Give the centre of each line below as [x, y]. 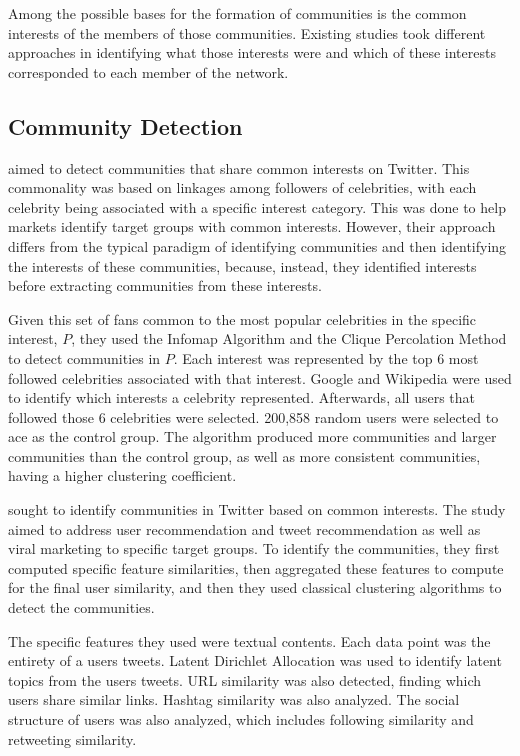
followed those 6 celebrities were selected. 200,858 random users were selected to [253, 416]
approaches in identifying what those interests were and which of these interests [252, 52]
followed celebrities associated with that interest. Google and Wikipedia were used [260, 377]
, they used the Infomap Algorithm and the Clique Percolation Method [289, 338]
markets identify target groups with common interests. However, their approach [252, 226]
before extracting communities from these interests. [165, 285]
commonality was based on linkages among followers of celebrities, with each [242, 187]
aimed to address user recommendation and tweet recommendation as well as [244, 528]
